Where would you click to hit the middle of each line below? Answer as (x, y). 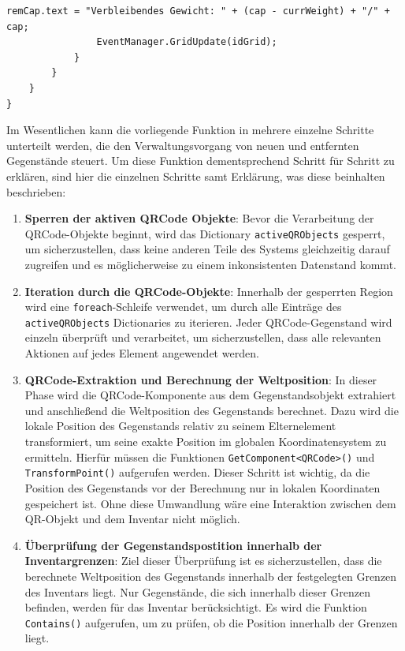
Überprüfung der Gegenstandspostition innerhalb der (173, 545)
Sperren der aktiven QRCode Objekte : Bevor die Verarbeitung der (199, 218)
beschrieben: (36, 191)
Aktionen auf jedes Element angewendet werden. (142, 353)
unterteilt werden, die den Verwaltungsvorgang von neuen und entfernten (183, 145)
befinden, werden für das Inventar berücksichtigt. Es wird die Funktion (196, 607)
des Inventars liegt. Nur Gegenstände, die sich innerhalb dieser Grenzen (198, 591)
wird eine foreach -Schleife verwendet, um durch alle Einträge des (183, 307)
